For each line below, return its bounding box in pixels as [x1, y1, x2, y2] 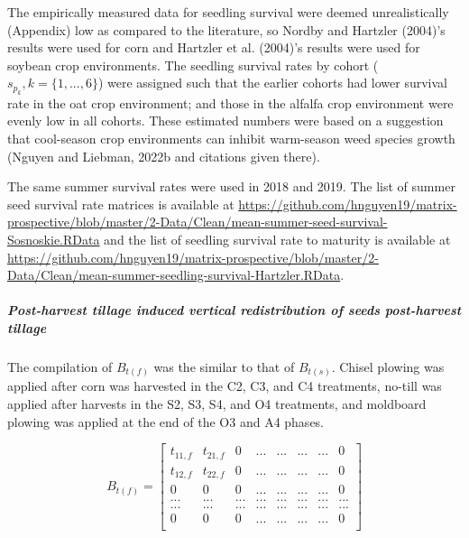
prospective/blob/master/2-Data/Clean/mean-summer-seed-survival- [7, 212, 388, 231]
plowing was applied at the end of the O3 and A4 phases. [7, 412, 325, 431]
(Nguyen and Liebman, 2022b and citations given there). [7, 146, 320, 165]
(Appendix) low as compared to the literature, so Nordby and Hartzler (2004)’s [7, 20, 446, 39]
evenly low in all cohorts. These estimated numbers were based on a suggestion [7, 111, 444, 130]
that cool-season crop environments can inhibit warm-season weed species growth [7, 128, 455, 147]
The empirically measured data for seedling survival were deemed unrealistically [7, 3, 449, 21]
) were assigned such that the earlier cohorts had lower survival [97, 73, 448, 92]
